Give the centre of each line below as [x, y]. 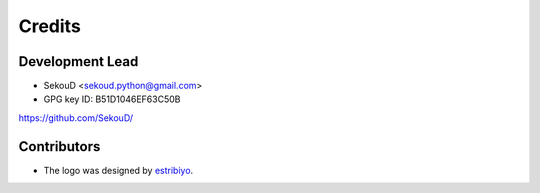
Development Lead [78, 61]
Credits [50, 26]
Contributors [59, 146]
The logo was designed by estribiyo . [118, 170]
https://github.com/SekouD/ [76, 117]
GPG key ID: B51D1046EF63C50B [112, 99]
